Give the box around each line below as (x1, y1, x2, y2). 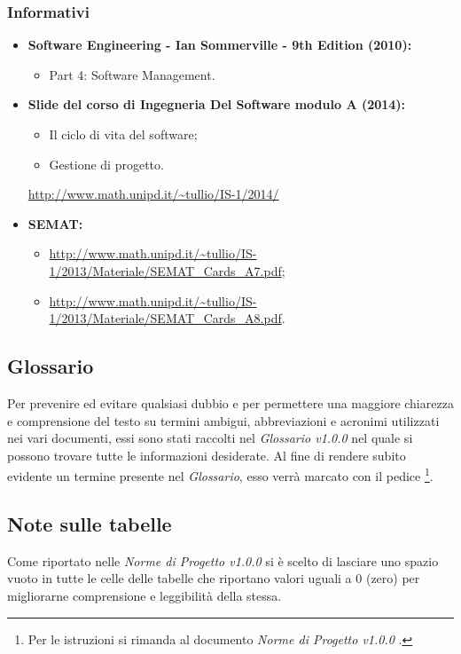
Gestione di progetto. (49, 154, 164, 173)
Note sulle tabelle (7, 509, 172, 537)
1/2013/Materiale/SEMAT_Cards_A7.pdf (49, 261, 282, 280)
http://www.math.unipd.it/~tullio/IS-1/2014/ (27, 185, 279, 203)
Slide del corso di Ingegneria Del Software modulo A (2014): (27, 95, 406, 114)
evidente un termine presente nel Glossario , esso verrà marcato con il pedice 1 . (7, 464, 434, 485)
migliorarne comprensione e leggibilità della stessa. (7, 586, 282, 604)
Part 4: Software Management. (49, 65, 215, 83)
